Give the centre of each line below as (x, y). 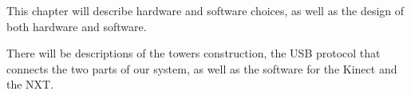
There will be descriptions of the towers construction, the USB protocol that (194, 53)
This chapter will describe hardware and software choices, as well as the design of (205, 10)
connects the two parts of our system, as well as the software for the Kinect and (202, 68)
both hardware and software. (77, 26)
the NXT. (30, 84)
